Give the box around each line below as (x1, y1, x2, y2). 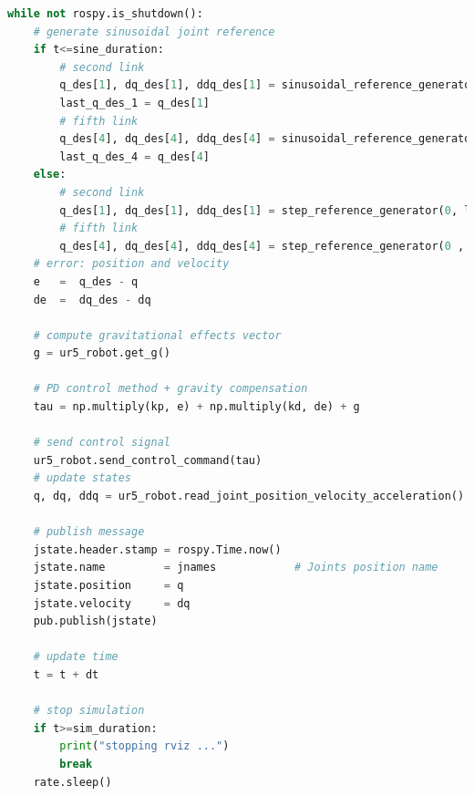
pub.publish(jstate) (33, 615, 158, 628)
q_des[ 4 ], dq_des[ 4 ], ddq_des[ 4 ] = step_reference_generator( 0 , (59, 239, 465, 253)
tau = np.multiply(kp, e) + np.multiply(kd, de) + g (33, 400, 360, 414)
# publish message (33, 525, 145, 539)
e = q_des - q (33, 274, 139, 288)
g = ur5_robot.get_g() (33, 346, 170, 360)
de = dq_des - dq (33, 293, 151, 306)
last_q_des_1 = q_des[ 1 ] (59, 96, 210, 109)
